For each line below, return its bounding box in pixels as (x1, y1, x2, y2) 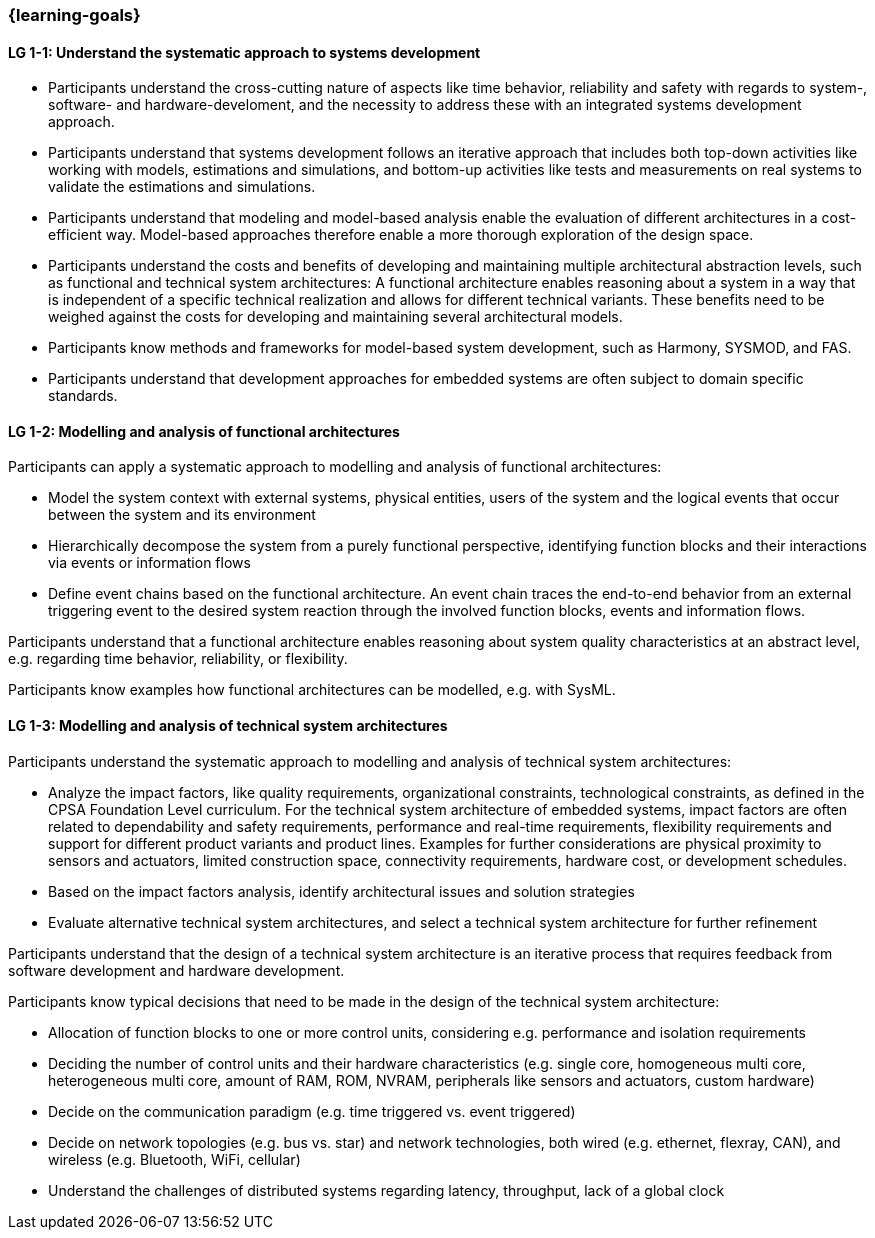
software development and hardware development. (8, 961, 345, 979)
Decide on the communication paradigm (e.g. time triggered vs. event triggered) (48, 1102, 576, 1120)
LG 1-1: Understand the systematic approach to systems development (8, 43, 481, 61)
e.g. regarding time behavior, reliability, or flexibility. (8, 650, 348, 668)
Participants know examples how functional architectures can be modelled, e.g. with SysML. (8, 681, 616, 699)
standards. (48, 387, 118, 405)
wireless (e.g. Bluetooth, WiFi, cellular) (48, 1150, 301, 1168)
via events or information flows (48, 554, 251, 572)
